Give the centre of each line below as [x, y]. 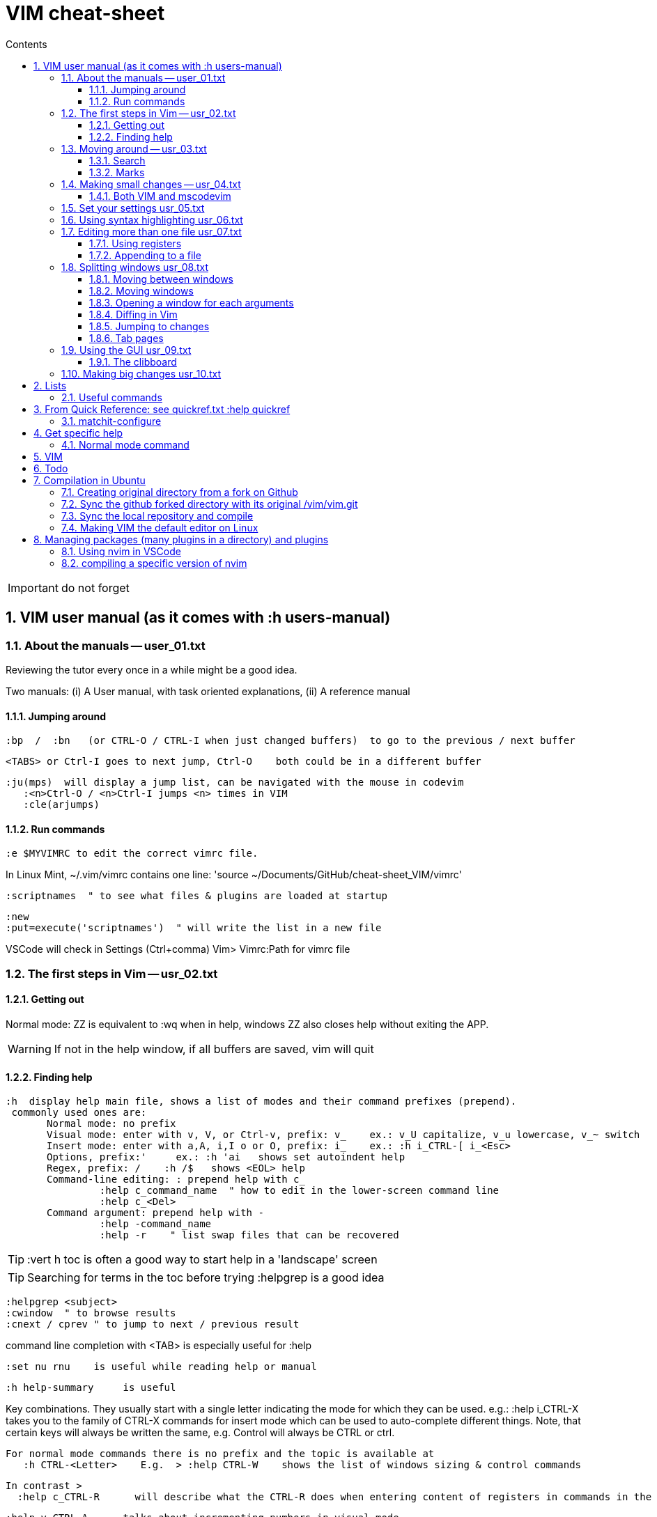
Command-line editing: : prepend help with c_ [176, 1180]
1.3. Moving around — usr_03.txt [134, 148]
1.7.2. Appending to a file [145, 255]
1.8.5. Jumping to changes [149, 326]
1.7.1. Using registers [136, 243]
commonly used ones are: [79, 1113]
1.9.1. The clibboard [133, 361]
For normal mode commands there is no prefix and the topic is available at [220, 1454]
